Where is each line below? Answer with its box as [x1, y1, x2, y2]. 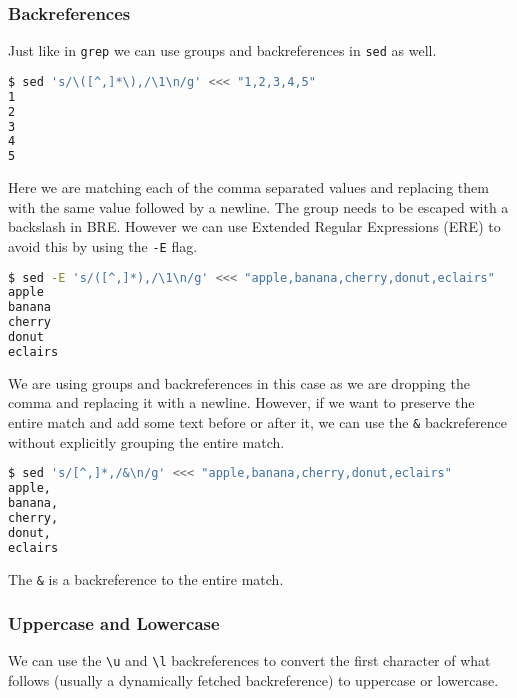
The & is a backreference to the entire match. [8, 568, 284, 589]
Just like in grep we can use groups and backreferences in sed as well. [8, 40, 437, 61]
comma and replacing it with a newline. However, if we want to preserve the [8, 392, 475, 413]
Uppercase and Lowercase [8, 611, 220, 636]
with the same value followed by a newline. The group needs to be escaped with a [8, 196, 509, 217]
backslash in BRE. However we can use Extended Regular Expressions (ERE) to [8, 216, 501, 237]
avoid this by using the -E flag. [8, 235, 198, 256]
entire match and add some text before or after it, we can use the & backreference [8, 412, 508, 432]
